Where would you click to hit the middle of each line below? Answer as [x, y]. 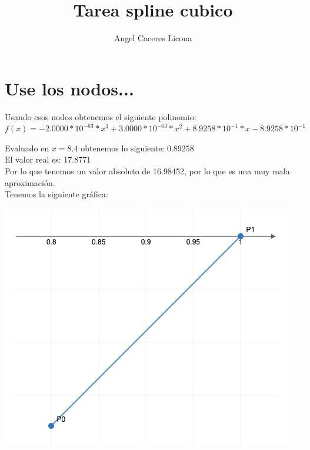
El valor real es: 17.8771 [48, 159]
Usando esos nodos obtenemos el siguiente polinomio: [101, 116]
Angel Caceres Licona [153, 38]
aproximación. [30, 182]
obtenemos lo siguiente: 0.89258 [137, 148]
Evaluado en [27, 148]
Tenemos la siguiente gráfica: [56, 194]
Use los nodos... [69, 88]
